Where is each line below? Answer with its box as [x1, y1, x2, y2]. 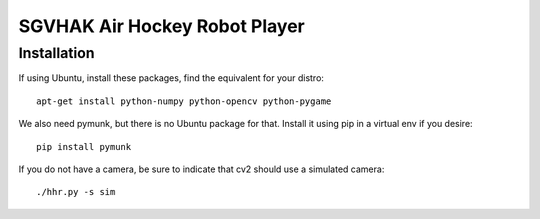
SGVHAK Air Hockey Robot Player [18, 15, 305, 37]
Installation [18, 44, 95, 62]
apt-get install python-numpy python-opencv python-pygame [36, 95, 332, 107]
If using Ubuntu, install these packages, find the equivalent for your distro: [18, 72, 325, 84]
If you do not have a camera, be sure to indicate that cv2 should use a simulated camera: [18, 163, 385, 175]
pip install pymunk [36, 141, 132, 152]
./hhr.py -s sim [36, 186, 116, 198]
